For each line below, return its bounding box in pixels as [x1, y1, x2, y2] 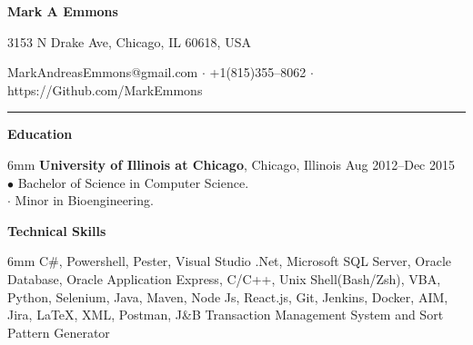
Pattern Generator [7, 322, 110, 341]
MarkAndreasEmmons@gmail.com [7, 63, 198, 82]
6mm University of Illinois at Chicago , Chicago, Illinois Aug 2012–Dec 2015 [7, 154, 455, 173]
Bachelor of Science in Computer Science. [17, 172, 249, 192]
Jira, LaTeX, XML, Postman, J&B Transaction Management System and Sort [7, 305, 444, 324]
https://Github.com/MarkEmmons [7, 80, 203, 99]
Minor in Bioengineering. [15, 191, 154, 210]
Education [7, 124, 73, 143]
